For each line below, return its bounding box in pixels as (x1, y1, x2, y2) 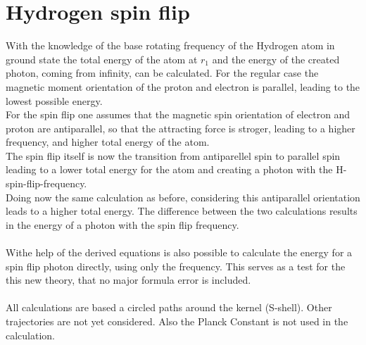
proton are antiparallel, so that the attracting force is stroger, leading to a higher (6, 120, 355, 135)
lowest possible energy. (6, 93, 103, 108)
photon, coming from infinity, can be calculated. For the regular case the (6, 65, 319, 80)
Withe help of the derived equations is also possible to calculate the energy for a (6, 245, 353, 260)
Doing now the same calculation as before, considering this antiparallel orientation (6, 189, 360, 204)
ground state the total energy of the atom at (6, 51, 198, 66)
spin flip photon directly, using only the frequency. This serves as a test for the (6, 258, 346, 273)
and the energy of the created (212, 51, 340, 66)
